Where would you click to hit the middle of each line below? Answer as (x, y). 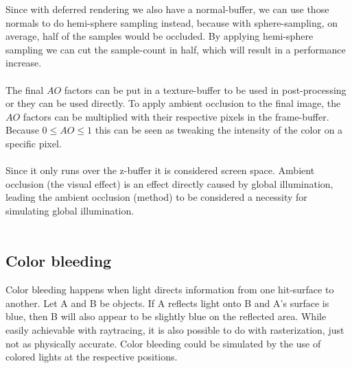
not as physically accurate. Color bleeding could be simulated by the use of (163, 343)
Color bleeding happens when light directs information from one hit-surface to (170, 290)
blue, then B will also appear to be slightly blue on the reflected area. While (166, 316)
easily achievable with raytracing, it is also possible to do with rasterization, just (175, 330)
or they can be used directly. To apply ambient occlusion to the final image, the (173, 103)
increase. (24, 63)
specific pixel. (34, 143)
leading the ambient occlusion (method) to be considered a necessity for (156, 197)
